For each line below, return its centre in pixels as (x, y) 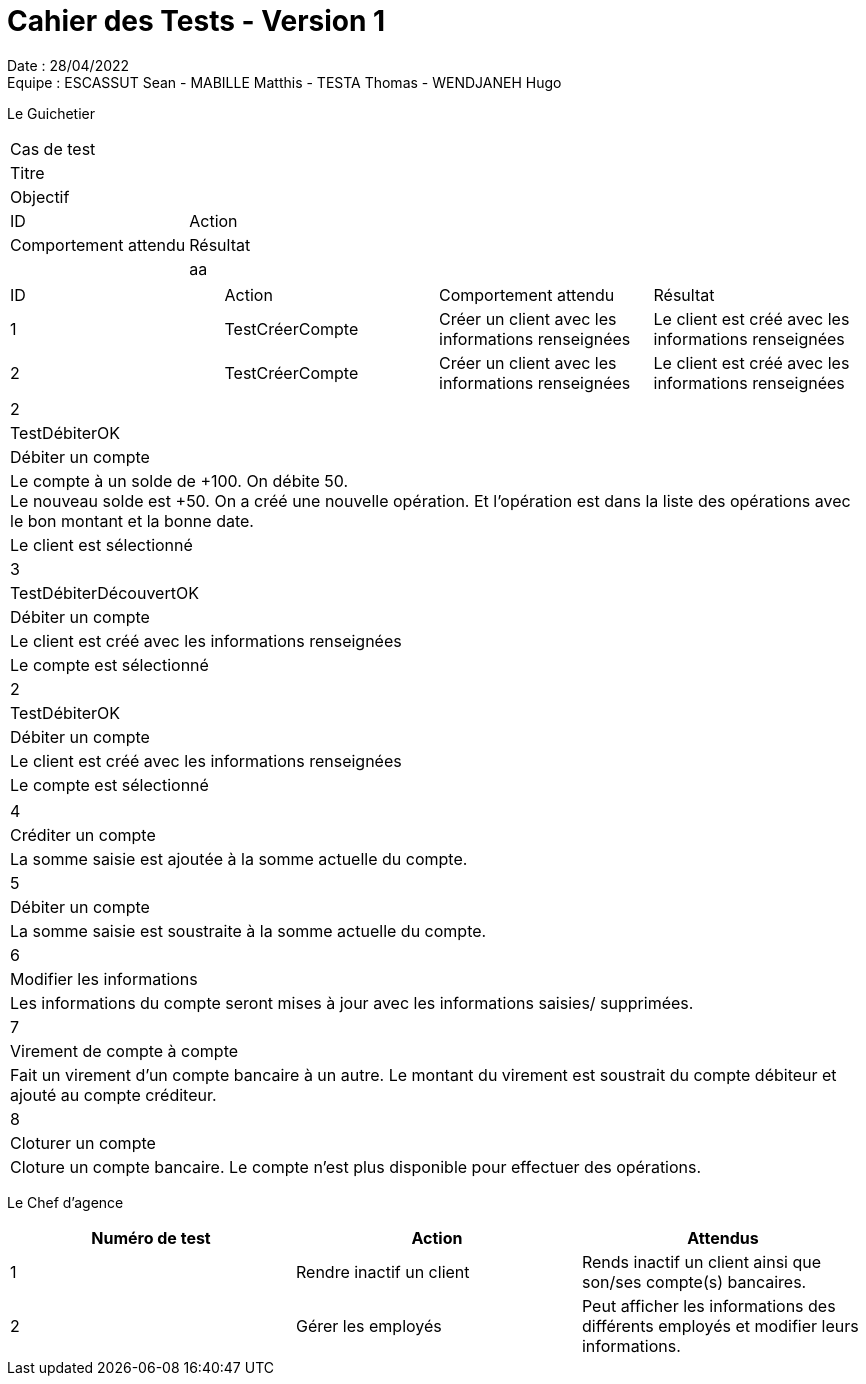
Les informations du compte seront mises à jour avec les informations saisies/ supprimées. (352, 1002)
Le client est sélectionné (101, 544)
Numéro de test (151, 1237)
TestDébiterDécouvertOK (104, 592)
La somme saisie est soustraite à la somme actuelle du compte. (248, 930)
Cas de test (53, 148)
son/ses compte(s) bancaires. (694, 1281)
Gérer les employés (368, 1325)
